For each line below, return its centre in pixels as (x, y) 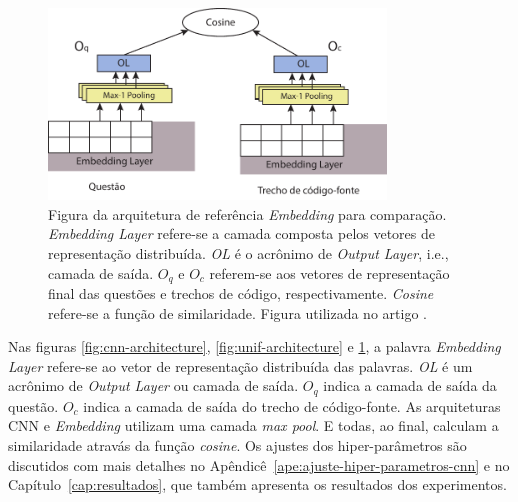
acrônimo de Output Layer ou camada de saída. (153, 385)
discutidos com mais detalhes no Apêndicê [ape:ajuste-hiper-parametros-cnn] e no (259, 464)
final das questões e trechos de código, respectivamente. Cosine (241, 293)
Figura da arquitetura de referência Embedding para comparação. (247, 213)
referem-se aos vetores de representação (329, 272)
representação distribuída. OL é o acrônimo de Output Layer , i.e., (248, 252)
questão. (33, 405)
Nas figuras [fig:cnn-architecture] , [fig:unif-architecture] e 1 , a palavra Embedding (254, 346)
